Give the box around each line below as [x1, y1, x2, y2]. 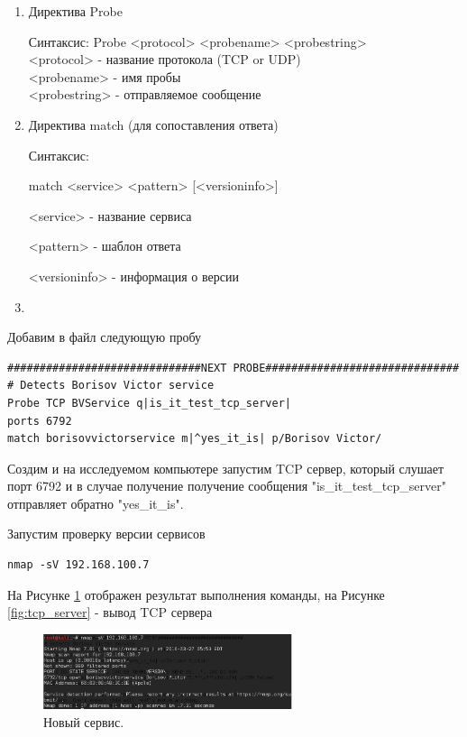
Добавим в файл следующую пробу [7, 327, 202, 346]
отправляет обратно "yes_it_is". [7, 493, 184, 512]
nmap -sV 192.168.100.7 [7, 558, 150, 572]
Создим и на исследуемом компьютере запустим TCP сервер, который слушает [7, 458, 444, 477]
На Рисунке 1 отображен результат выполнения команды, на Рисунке [7, 585, 385, 603]
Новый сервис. [43, 712, 124, 731]
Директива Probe [28, 2, 123, 20]
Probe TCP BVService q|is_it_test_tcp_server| [7, 396, 291, 410]
